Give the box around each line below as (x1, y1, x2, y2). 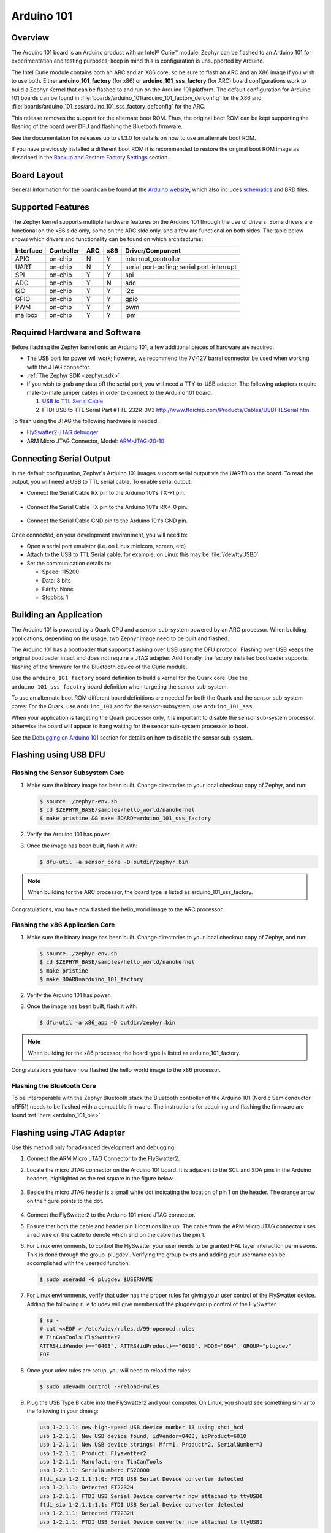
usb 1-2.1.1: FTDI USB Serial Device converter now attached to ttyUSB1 (39, 1518, 263, 1525)
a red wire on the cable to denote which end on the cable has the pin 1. (26, 1231, 206, 1238)
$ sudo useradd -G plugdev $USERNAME (39, 1276, 153, 1283)
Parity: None (42, 585, 74, 592)
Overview (11, 32, 50, 43)
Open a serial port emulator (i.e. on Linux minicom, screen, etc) (26, 543, 186, 550)
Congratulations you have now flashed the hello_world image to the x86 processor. (11, 1066, 221, 1074)
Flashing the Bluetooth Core (11, 1081, 96, 1090)
